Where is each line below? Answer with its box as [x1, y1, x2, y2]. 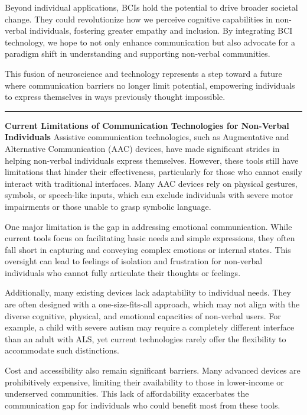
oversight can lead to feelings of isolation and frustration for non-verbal [5, 255, 263, 267]
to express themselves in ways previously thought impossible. [5, 90, 226, 103]
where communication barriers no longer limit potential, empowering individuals [5, 79, 295, 91]
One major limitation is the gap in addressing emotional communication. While [5, 220, 292, 232]
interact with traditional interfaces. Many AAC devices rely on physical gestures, [5, 177, 298, 189]
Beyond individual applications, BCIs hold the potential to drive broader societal [5, 1, 298, 13]
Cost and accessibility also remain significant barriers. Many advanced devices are [5, 364, 301, 377]
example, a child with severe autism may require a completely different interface [5, 321, 295, 333]
